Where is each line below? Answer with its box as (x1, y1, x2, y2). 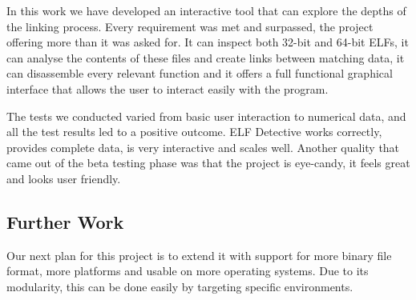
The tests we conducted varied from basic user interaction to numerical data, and (6, 107, 406, 124)
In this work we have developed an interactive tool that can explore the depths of (6, 2, 406, 18)
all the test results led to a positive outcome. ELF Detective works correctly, (6, 123, 382, 140)
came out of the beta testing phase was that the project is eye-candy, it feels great (6, 154, 410, 171)
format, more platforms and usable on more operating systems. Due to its (6, 262, 369, 279)
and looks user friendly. (6, 170, 121, 186)
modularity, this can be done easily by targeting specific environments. (6, 278, 353, 294)
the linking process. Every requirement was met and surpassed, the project (6, 18, 374, 34)
